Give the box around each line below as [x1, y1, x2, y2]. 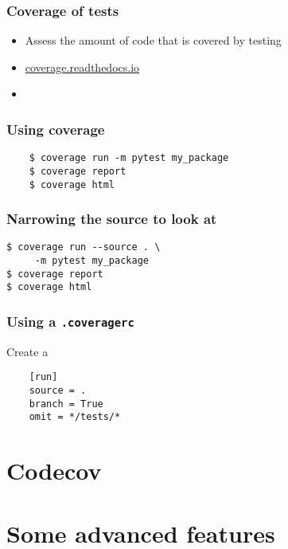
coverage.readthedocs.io [25, 58, 140, 75]
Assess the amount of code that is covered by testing [25, 32, 282, 49]
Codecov [6, 454, 102, 487]
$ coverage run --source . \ [6, 241, 161, 253]
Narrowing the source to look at [6, 209, 217, 229]
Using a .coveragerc [6, 311, 134, 331]
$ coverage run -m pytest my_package [29, 152, 229, 164]
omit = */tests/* [29, 411, 121, 423]
